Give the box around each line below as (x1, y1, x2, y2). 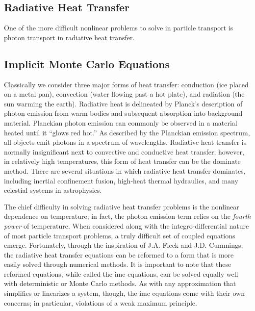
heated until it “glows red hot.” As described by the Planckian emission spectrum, (4, 127, 250, 137)
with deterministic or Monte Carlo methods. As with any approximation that (4, 278, 236, 288)
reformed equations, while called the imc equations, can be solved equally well (4, 268, 238, 279)
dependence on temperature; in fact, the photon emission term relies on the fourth (4, 211, 251, 221)
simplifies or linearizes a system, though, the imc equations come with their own (4, 288, 245, 298)
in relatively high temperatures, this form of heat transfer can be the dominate (4, 156, 241, 166)
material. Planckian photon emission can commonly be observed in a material (4, 117, 237, 128)
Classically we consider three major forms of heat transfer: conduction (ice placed (4, 79, 249, 89)
